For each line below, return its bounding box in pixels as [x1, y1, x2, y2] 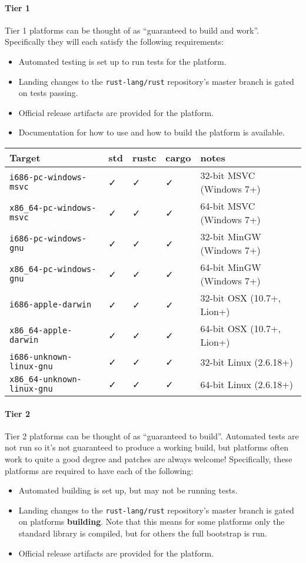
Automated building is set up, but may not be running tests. [18, 484, 238, 496]
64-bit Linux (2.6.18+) [200, 377, 294, 391]
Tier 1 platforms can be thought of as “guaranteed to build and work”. [5, 24, 259, 36]
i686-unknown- [9, 352, 72, 362]
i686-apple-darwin [9, 300, 92, 310]
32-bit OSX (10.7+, [200, 291, 281, 305]
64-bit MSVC [200, 199, 255, 213]
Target [9, 151, 41, 165]
